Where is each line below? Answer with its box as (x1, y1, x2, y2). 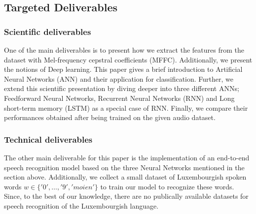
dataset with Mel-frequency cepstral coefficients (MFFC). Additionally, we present (4, 54, 253, 64)
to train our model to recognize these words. (100, 181, 234, 191)
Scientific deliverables (4, 25, 91, 37)
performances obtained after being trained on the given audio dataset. (4, 112, 216, 122)
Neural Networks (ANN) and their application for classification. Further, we (4, 73, 234, 84)
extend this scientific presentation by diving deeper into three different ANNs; (4, 83, 239, 93)
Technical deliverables (4, 133, 93, 145)
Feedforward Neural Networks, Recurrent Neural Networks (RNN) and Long (4, 92, 235, 103)
